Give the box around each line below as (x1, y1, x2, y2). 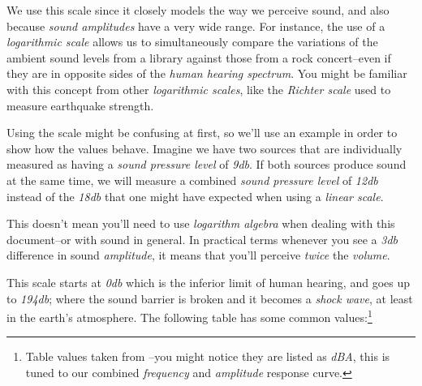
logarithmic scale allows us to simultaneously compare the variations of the (6, 33, 378, 50)
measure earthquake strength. (6, 96, 154, 114)
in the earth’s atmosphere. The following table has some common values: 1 (6, 307, 372, 325)
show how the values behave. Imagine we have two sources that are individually (6, 139, 403, 157)
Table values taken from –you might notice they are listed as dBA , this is (25, 348, 390, 365)
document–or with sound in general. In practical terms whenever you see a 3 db (6, 230, 398, 247)
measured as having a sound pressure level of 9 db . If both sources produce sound (6, 156, 407, 173)
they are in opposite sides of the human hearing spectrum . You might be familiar (6, 65, 407, 82)
